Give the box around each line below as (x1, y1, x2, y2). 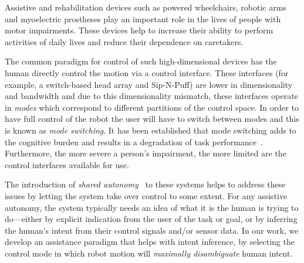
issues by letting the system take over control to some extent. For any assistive (5, 189, 288, 201)
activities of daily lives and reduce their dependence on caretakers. (5, 35, 244, 47)
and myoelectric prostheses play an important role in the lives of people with (5, 12, 281, 25)
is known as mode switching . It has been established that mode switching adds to (5, 124, 296, 136)
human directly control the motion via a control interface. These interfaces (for (5, 66, 289, 78)
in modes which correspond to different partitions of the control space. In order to (5, 101, 299, 113)
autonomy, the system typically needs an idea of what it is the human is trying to (5, 201, 299, 213)
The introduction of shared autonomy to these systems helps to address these (5, 178, 286, 190)
